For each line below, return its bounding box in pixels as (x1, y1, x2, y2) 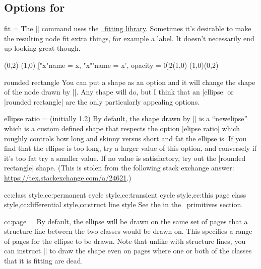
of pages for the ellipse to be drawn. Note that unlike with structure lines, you (4, 235, 246, 246)
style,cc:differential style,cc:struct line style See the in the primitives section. (4, 199, 243, 210)
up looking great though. (4, 43, 81, 53)
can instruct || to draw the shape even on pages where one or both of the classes (4, 245, 252, 256)
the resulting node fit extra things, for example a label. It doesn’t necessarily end (4, 33, 254, 43)
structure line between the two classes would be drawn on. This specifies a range (4, 226, 252, 236)
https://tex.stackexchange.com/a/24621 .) (4, 172, 132, 183)
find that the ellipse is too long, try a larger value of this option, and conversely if (4, 143, 256, 153)
